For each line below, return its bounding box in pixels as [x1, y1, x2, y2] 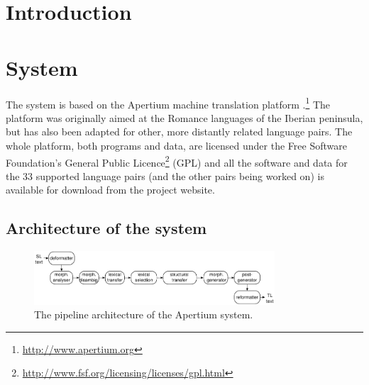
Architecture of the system [6, 217, 207, 239]
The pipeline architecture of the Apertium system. [34, 307, 253, 322]
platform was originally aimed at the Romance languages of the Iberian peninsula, [6, 110, 363, 125]
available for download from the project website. [6, 182, 215, 197]
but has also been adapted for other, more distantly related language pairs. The [6, 124, 353, 139]
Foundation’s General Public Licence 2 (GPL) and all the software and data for [6, 152, 348, 169]
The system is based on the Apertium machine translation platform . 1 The [6, 94, 331, 111]
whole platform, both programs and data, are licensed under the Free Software [6, 138, 347, 152]
